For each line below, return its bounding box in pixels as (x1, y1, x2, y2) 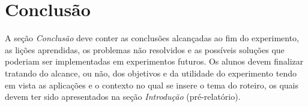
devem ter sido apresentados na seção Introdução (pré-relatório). (5, 90, 241, 103)
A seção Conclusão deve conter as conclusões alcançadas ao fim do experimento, (5, 32, 300, 44)
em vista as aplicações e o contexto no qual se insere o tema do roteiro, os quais (5, 78, 299, 91)
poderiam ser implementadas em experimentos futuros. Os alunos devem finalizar (5, 55, 304, 68)
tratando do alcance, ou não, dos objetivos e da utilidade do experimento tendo (5, 66, 297, 79)
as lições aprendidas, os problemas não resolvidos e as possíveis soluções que (5, 43, 285, 56)
